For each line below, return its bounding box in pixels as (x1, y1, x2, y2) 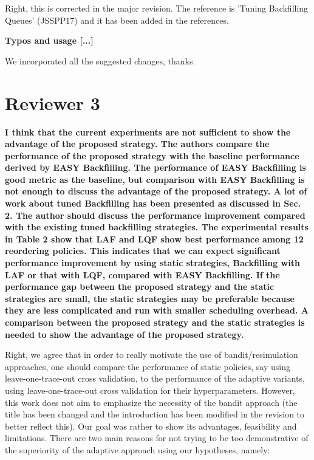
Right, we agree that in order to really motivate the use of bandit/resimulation (5, 348, 298, 361)
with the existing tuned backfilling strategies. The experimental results (5, 221, 309, 233)
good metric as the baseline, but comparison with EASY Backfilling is (5, 173, 305, 185)
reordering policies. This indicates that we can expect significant (5, 244, 281, 257)
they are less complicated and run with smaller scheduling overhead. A (5, 304, 309, 317)
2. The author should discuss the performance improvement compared (5, 208, 305, 221)
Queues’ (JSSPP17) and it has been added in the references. (5, 13, 229, 26)
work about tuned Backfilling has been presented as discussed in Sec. (5, 197, 301, 210)
